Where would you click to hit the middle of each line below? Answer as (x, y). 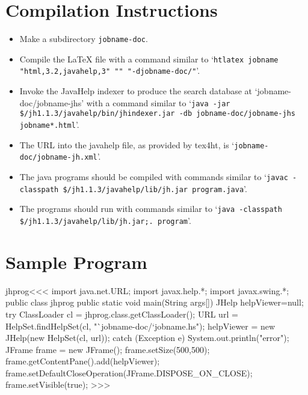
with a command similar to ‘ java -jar (158, 102)
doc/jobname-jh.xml (58, 158)
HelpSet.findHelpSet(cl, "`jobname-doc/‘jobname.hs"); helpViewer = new (140, 326)
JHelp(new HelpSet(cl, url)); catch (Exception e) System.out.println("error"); (147, 338)
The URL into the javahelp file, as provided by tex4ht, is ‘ (127, 144)
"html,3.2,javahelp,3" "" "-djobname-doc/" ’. (110, 71)
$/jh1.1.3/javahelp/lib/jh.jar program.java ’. (155, 188)
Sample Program (76, 261)
